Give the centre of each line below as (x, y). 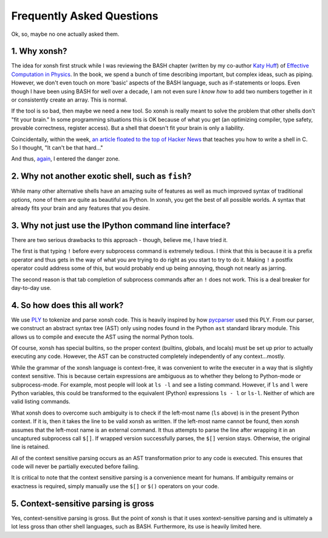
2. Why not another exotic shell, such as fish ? (101, 176)
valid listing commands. (41, 402)
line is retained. (30, 447)
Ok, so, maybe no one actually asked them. (65, 34)
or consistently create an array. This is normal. (69, 100)
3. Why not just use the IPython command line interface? (121, 225)
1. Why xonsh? (39, 51)
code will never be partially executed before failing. (75, 467)
